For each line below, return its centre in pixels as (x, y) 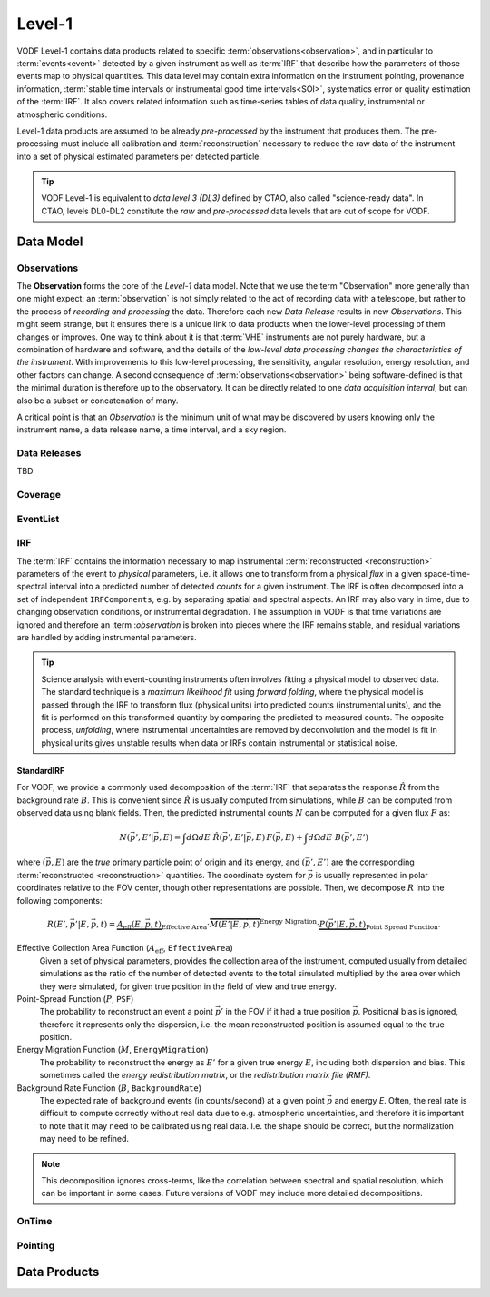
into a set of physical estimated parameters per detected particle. (139, 156)
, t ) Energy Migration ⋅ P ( (288, 923)
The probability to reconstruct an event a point (126, 1012)
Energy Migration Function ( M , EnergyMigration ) (113, 1050)
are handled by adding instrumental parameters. (107, 638)
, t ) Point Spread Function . (397, 925)
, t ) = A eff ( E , (120, 925)
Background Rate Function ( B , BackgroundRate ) (109, 1088)
